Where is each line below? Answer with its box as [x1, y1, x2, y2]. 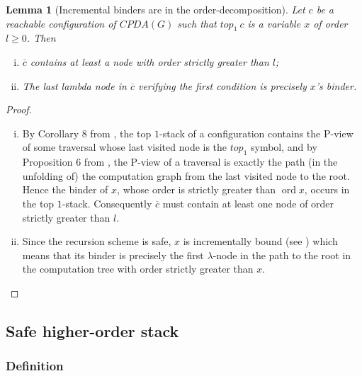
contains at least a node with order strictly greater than [30, 54, 269, 69]
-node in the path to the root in [213, 247, 351, 262]
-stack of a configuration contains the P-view [159, 125, 353, 140]
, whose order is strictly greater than [117, 182, 276, 197]
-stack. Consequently [62, 195, 152, 210]
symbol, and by [250, 139, 317, 154]
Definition [6, 357, 64, 375]
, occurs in [304, 182, 350, 197]
